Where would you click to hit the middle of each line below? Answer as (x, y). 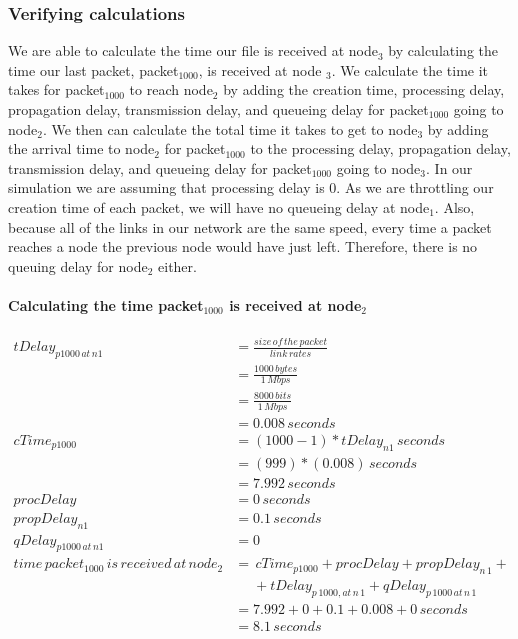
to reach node (171, 89)
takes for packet (56, 89)
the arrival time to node (81, 148)
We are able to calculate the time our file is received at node (193, 50)
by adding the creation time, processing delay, (364, 89)
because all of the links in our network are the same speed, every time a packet (250, 226)
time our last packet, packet (93, 69)
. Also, (454, 206)
